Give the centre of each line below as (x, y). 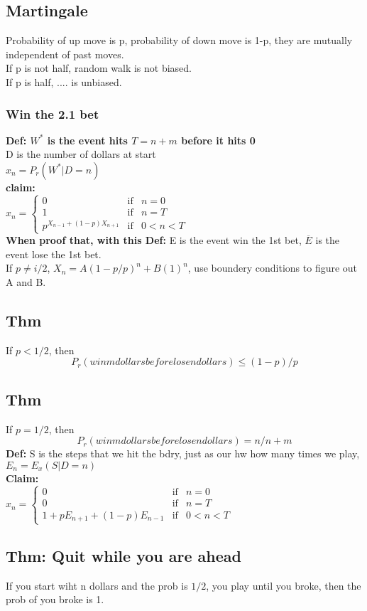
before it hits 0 (218, 140)
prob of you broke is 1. (55, 599)
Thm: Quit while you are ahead (124, 555)
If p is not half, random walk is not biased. (99, 68)
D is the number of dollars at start (81, 154)
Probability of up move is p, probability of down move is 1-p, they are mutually (179, 40)
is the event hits (87, 140)
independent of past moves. (65, 54)
